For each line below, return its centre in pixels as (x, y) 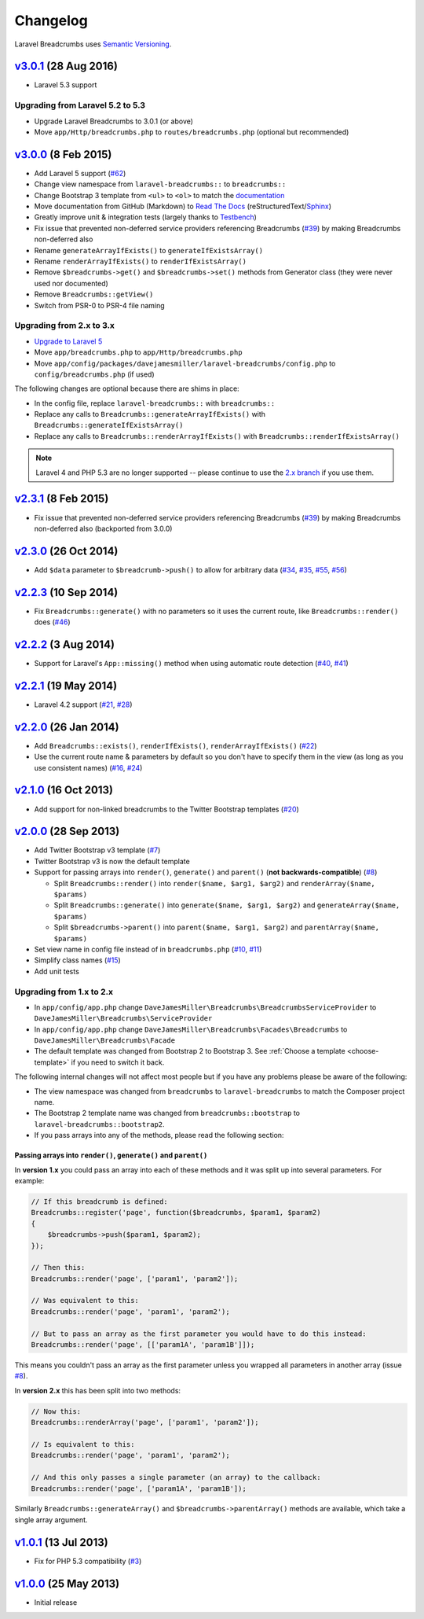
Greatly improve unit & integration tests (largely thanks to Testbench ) (145, 217)
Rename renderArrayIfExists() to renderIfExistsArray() (141, 261)
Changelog (51, 20)
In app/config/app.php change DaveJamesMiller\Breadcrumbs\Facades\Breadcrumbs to (191, 1029)
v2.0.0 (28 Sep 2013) (67, 832)
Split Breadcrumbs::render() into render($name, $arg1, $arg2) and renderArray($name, (215, 883)
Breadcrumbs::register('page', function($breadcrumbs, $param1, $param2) (176, 1212)
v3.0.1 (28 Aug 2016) (66, 66)
